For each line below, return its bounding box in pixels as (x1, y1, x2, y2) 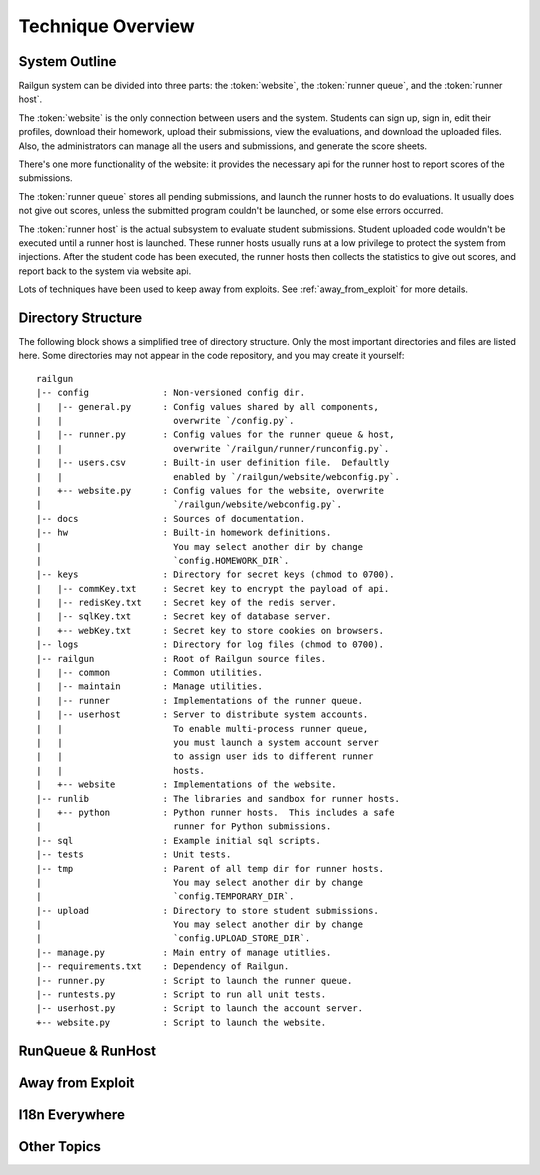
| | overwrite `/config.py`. (36, 415, 295, 426)
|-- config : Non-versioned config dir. (36, 387, 305, 399)
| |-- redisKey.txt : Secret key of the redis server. (36, 597, 337, 609)
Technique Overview (18, 15, 195, 37)
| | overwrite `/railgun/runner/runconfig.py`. (36, 443, 390, 454)
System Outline (18, 53, 117, 70)
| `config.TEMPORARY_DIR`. (36, 891, 295, 902)
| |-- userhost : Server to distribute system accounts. (36, 709, 369, 720)
